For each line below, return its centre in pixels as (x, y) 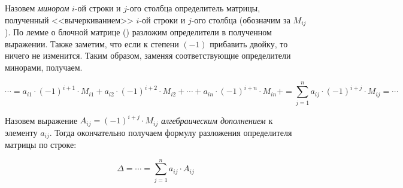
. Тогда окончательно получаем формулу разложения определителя (171, 132)
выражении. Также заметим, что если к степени (92, 43)
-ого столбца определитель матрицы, (194, 8)
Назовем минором (37, 8)
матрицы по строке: (41, 144)
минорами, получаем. (44, 67)
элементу (21, 132)
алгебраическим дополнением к (217, 120)
